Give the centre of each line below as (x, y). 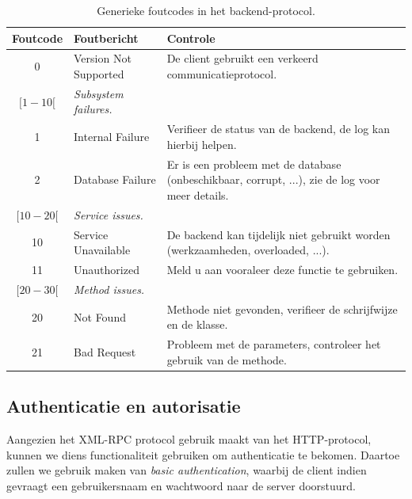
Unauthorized (107, 270)
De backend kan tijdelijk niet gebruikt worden (278, 234)
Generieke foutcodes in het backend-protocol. (206, 10)
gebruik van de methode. (227, 359)
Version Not (103, 58)
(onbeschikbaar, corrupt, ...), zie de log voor (273, 179)
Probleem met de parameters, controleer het (274, 344)
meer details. (198, 194)
